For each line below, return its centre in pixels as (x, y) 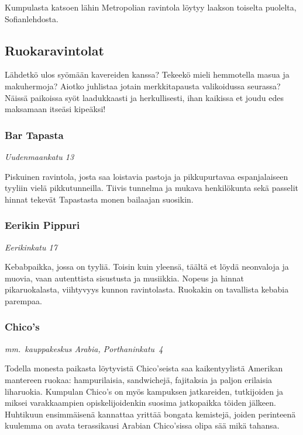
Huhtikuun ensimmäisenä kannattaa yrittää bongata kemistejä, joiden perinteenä (150, 414)
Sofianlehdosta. (32, 18)
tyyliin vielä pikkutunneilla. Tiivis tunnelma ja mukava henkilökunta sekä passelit (152, 188)
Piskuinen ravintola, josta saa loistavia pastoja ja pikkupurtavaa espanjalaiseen (147, 176)
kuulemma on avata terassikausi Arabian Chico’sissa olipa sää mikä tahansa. (142, 425)
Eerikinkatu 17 (31, 247)
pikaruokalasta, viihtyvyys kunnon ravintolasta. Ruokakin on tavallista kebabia (147, 289)
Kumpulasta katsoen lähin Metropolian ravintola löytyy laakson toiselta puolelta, (151, 7)
